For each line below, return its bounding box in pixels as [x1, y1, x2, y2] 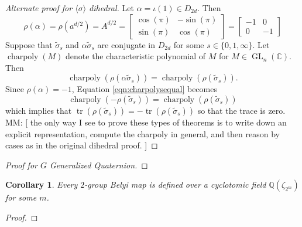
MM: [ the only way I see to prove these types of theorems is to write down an [5, 116, 287, 128]
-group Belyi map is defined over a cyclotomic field [84, 178, 266, 191]
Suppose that [5, 38, 53, 50]
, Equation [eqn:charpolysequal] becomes [71, 83, 217, 95]
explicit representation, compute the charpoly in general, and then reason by [5, 127, 280, 140]
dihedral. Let [89, 2, 134, 13]
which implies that [5, 104, 72, 116]
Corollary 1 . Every [5, 178, 78, 191]
